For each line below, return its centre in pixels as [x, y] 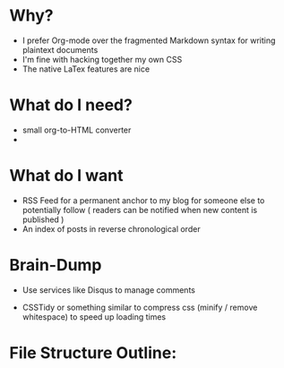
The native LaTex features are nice [86, 69]
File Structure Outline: [93, 352]
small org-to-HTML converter [77, 130]
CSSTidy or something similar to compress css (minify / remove [140, 307]
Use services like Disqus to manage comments [108, 290]
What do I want [66, 176]
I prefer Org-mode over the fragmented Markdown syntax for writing [149, 40]
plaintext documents [60, 49]
